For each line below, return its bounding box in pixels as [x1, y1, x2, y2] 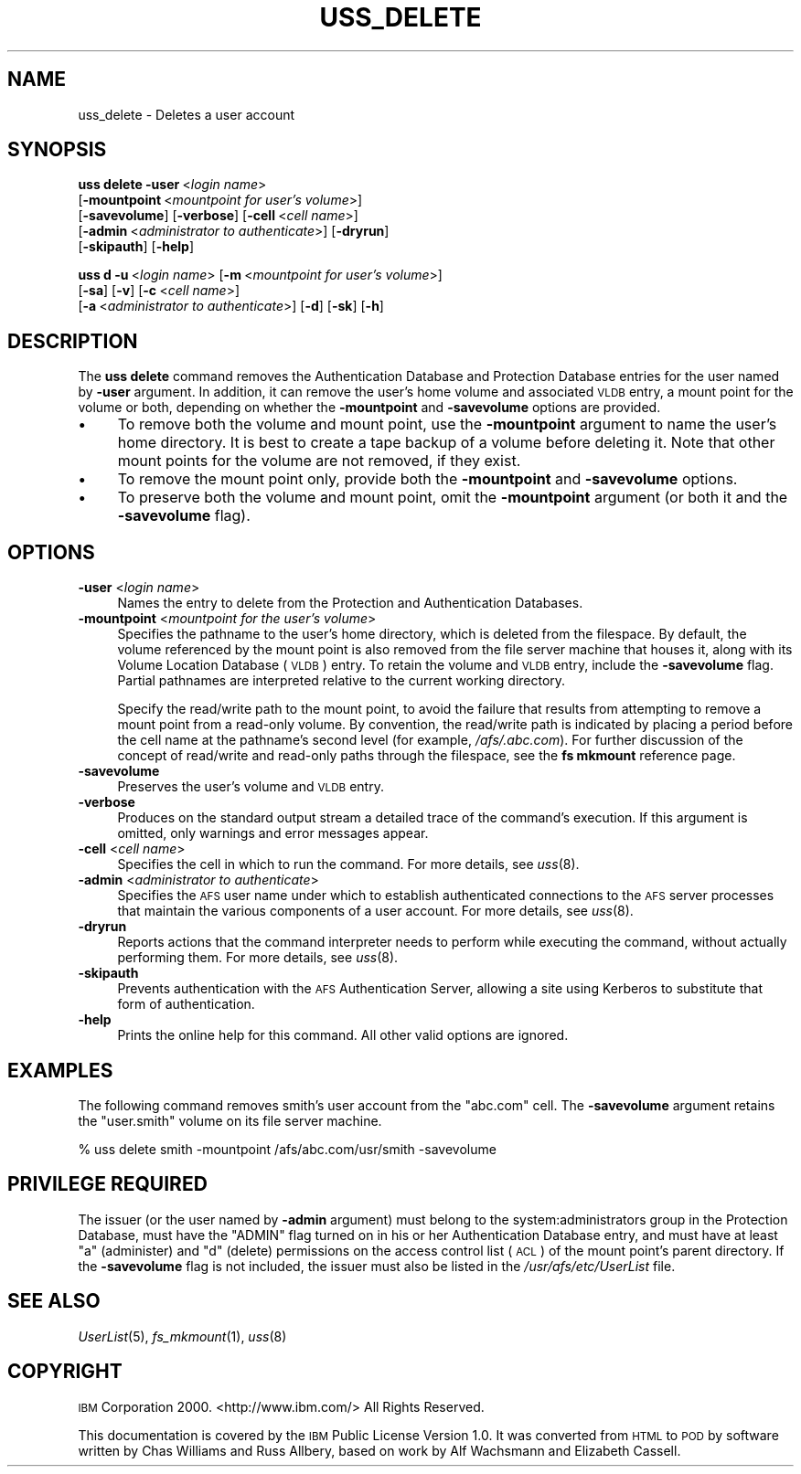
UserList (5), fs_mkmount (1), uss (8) [78, 1328, 287, 1344]
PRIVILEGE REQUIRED [7, 1172, 208, 1196]
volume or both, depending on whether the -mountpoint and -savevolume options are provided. [78, 399, 661, 416]
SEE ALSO [7, 1289, 101, 1313]
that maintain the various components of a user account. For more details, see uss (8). [117, 903, 634, 919]
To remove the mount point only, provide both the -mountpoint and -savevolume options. [117, 470, 738, 489]
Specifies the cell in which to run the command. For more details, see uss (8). [117, 856, 580, 873]
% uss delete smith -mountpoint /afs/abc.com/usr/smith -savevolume [78, 1140, 497, 1157]
